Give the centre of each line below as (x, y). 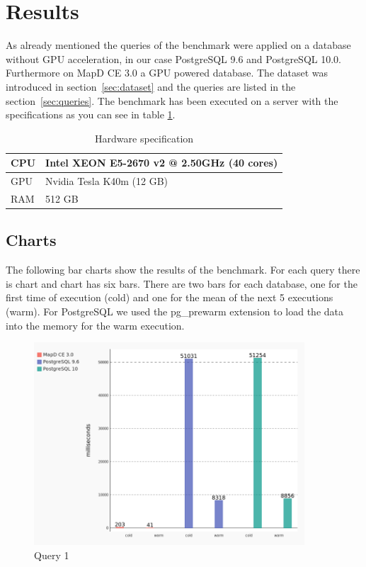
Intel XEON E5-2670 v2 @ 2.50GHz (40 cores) (162, 163)
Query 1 (52, 555)
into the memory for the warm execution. (95, 325)
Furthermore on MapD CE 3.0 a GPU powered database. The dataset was (167, 73)
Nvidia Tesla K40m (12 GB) (107, 181)
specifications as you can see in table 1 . (91, 114)
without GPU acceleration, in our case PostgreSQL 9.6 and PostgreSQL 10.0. (173, 58)
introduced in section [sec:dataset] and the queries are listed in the (151, 86)
